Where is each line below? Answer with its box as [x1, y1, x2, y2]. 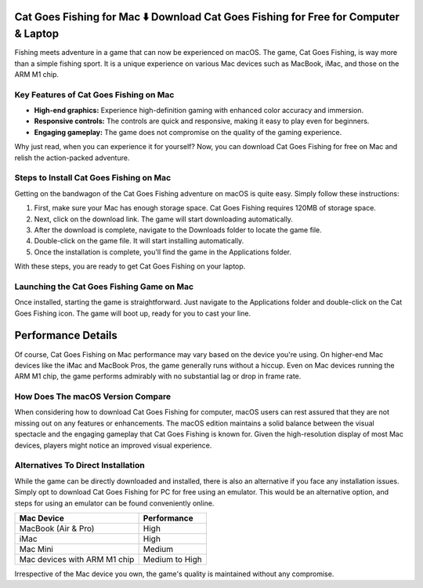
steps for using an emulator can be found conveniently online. [14, 499, 215, 508]
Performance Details [14, 329, 117, 342]
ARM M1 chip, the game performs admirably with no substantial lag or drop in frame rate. [14, 371, 302, 381]
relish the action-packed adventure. [14, 153, 130, 163]
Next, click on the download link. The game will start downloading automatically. [34, 214, 294, 224]
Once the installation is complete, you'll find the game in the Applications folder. [34, 247, 292, 257]
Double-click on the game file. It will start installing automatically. [34, 236, 244, 246]
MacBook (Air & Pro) [19, 523, 95, 534]
